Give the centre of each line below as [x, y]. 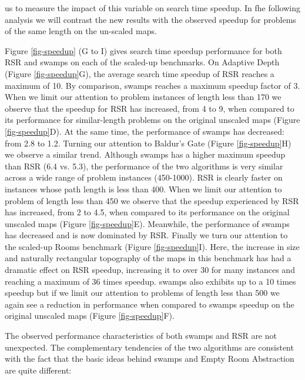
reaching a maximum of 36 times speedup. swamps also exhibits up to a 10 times [150, 281]
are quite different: [38, 370]
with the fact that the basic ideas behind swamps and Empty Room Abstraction [150, 359]
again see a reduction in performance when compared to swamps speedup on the [150, 304]
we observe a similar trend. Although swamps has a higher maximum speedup [145, 154]
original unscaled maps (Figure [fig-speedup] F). [90, 316]
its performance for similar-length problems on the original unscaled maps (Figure [152, 120]
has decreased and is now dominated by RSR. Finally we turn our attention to [146, 235]
